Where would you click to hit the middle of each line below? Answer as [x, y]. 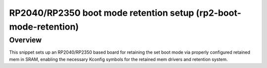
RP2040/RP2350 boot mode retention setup [102, 13]
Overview [25, 40]
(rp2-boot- [219, 13]
